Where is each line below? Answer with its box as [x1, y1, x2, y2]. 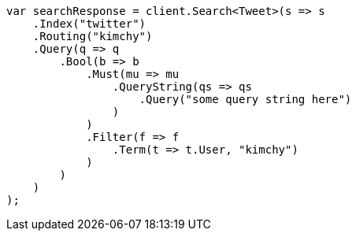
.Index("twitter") [32, 17, 146, 30]
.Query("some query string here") [139, 93, 352, 106]
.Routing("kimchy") [32, 30, 153, 43]
